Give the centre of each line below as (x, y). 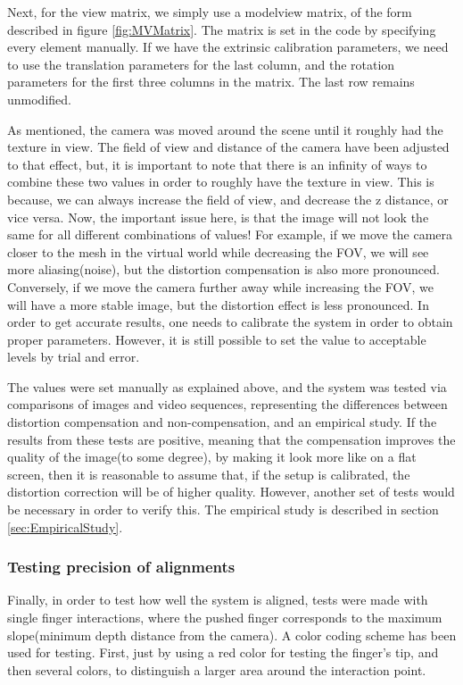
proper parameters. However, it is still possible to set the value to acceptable (217, 339)
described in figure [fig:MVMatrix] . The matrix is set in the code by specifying (222, 29)
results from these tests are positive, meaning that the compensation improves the (231, 439)
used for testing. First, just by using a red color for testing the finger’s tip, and (223, 652)
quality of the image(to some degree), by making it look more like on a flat (212, 457)
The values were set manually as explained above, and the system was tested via (227, 386)
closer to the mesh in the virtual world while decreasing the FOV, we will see (218, 251)
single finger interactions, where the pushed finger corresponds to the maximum (225, 618)
